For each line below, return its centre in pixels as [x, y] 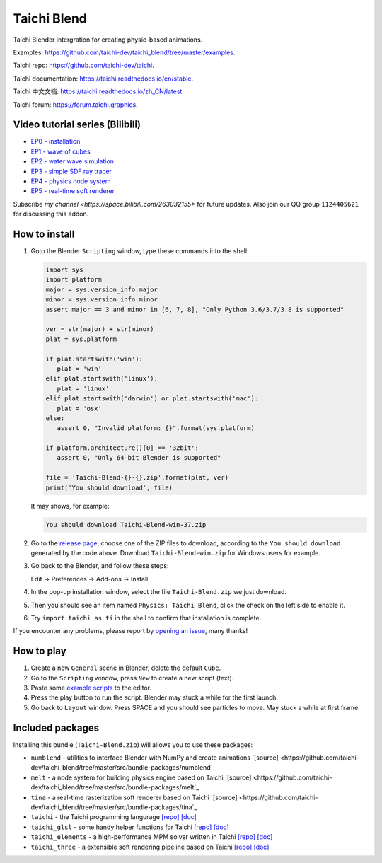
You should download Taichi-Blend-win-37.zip [126, 525]
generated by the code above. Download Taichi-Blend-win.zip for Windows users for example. [176, 552]
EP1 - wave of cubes [61, 151]
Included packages [56, 728]
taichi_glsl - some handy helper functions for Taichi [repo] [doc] [130, 827]
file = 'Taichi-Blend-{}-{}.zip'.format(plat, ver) [137, 478]
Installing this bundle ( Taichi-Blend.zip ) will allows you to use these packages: [133, 745]
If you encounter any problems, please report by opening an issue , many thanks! [130, 631]
